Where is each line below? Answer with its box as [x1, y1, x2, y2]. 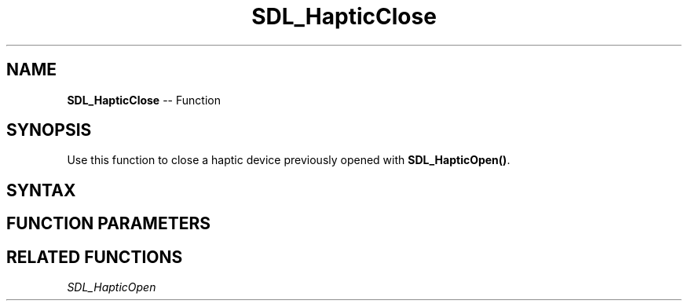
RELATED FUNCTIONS [6, 247, 183, 267]
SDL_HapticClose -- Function [67, 93, 221, 107]
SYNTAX [6, 180, 76, 200]
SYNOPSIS [6, 120, 92, 141]
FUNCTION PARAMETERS [6, 214, 210, 234]
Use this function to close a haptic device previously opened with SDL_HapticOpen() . [67, 153, 511, 167]
